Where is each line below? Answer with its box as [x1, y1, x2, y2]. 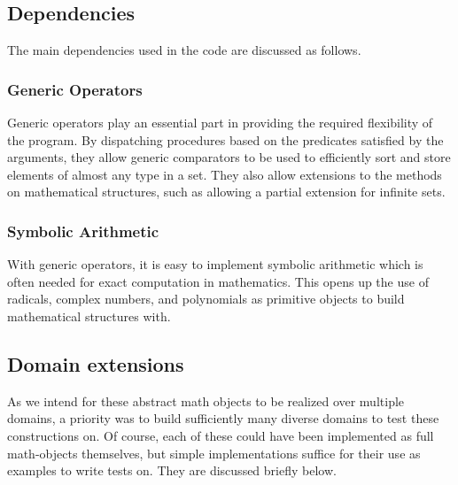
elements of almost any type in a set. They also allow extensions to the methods [7, 165, 442, 183]
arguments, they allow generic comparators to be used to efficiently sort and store [7, 148, 451, 166]
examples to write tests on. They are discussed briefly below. [7, 461, 337, 480]
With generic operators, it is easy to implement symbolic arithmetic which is [7, 255, 423, 273]
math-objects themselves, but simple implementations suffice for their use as [7, 443, 421, 462]
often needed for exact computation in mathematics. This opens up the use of [7, 272, 429, 290]
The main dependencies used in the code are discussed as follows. [7, 41, 361, 59]
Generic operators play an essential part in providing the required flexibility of [7, 113, 433, 132]
